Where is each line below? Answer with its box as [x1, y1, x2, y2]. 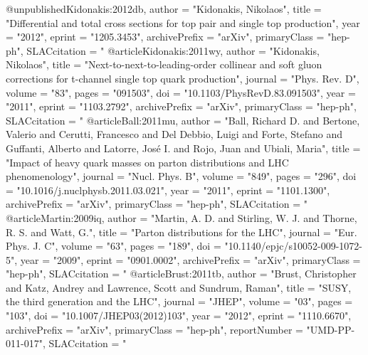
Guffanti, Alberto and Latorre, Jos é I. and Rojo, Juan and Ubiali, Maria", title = [6, 140, 361, 155]
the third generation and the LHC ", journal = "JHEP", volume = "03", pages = [6, 294, 353, 309]
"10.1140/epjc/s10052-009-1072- [224, 238, 363, 253]
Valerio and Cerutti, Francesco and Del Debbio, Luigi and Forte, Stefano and [6, 127, 342, 142]
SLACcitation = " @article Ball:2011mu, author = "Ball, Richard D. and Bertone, [6, 112, 360, 127]
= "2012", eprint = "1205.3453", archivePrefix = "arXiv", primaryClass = [6, 29, 325, 44]
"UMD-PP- [306, 322, 355, 337]
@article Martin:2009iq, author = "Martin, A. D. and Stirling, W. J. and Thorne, [6, 210, 357, 225]
